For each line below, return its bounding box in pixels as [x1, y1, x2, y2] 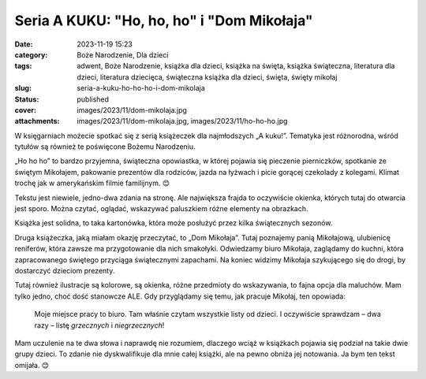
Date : [14, 39, 33, 49]
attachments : [14, 117, 60, 126]
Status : [14, 95, 39, 104]
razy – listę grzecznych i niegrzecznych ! [34, 320, 165, 330]
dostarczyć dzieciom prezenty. [14, 266, 115, 275]
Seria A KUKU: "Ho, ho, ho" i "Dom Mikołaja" [14, 12, 313, 29]
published [77, 95, 110, 104]
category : [14, 50, 48, 59]
